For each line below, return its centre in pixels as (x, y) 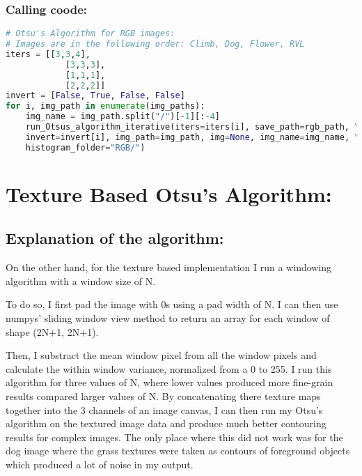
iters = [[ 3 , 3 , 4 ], (48, 54)
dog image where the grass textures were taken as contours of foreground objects (178, 451)
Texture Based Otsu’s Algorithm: (169, 193)
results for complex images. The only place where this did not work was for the (174, 437)
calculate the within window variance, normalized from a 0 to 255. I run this (169, 368)
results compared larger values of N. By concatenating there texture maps (163, 396)
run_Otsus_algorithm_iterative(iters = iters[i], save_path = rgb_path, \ (192, 127)
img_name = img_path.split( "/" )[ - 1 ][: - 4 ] (123, 117)
